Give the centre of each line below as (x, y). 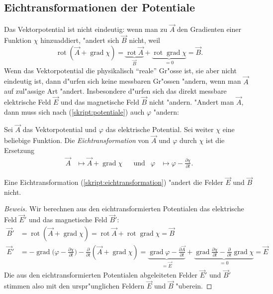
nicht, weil (145, 40)
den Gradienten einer (209, 29)
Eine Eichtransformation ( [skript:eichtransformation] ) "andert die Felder (114, 182)
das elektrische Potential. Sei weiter (160, 129)
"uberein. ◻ (194, 286)
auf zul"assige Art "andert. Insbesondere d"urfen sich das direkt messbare (115, 91)
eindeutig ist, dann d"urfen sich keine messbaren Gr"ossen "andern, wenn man (123, 81)
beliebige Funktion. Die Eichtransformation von (77, 140)
